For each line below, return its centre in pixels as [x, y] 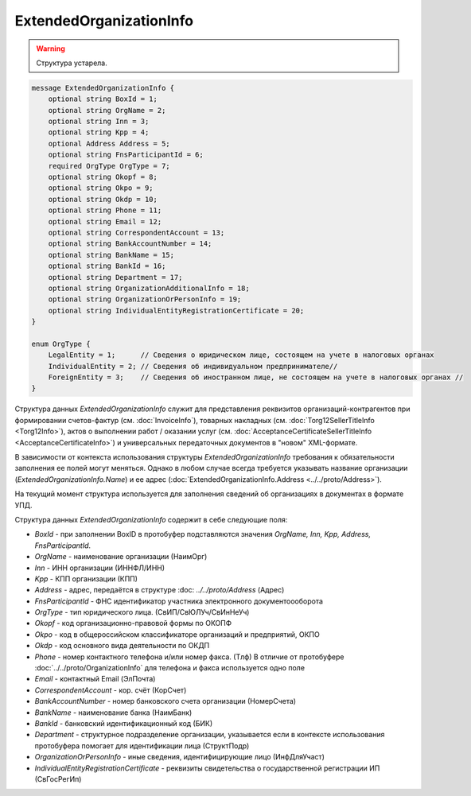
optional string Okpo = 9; [101, 188]
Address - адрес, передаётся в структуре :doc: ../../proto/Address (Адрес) [160, 590]
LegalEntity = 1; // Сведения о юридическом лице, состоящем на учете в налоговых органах [241, 355]
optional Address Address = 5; [109, 144]
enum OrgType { [61, 344]
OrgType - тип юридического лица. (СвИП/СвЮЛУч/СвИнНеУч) [142, 612]
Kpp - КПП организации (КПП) [86, 579]
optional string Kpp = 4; [99, 132]
